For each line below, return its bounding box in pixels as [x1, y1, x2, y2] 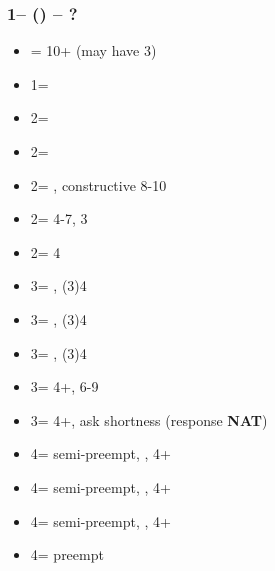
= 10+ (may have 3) [30, 40, 157, 61]
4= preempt [30, 544, 104, 565]
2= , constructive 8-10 [30, 174, 167, 195]
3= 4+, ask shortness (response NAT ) [30, 409, 268, 430]
